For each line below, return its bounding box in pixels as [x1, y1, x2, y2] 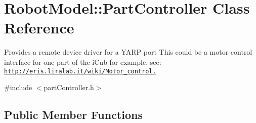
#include [4, 82, 32, 93]
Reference [4, 17, 74, 38]
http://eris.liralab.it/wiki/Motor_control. [4, 67, 156, 75]
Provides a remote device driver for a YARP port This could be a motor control [4, 47, 252, 57]
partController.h [44, 82, 94, 93]
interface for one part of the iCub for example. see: [4, 56, 161, 67]
